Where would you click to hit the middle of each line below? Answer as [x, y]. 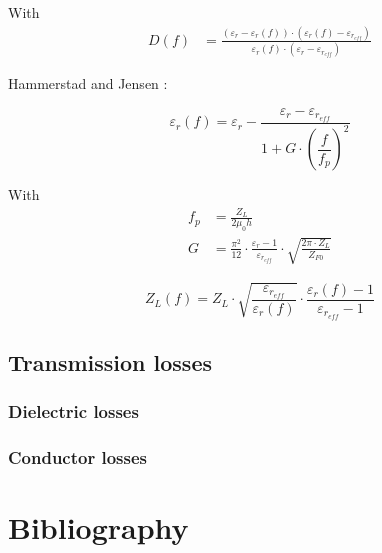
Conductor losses [77, 457]
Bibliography [98, 527]
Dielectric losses [73, 411]
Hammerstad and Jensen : [88, 83]
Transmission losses [110, 362]
